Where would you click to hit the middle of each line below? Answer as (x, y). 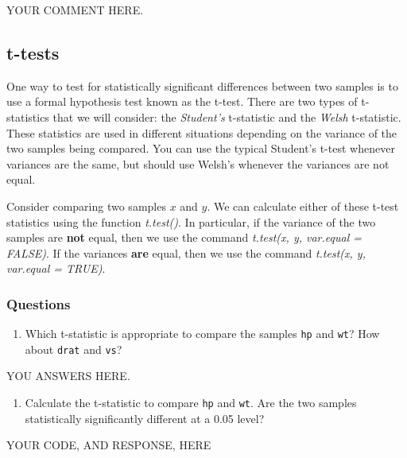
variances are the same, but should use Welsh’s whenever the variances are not (198, 163)
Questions (39, 303)
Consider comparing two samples (86, 206)
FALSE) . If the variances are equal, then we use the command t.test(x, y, (186, 252)
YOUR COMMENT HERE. (75, 10)
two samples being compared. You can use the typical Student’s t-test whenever (201, 148)
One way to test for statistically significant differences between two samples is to (202, 85)
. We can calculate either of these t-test (303, 206)
